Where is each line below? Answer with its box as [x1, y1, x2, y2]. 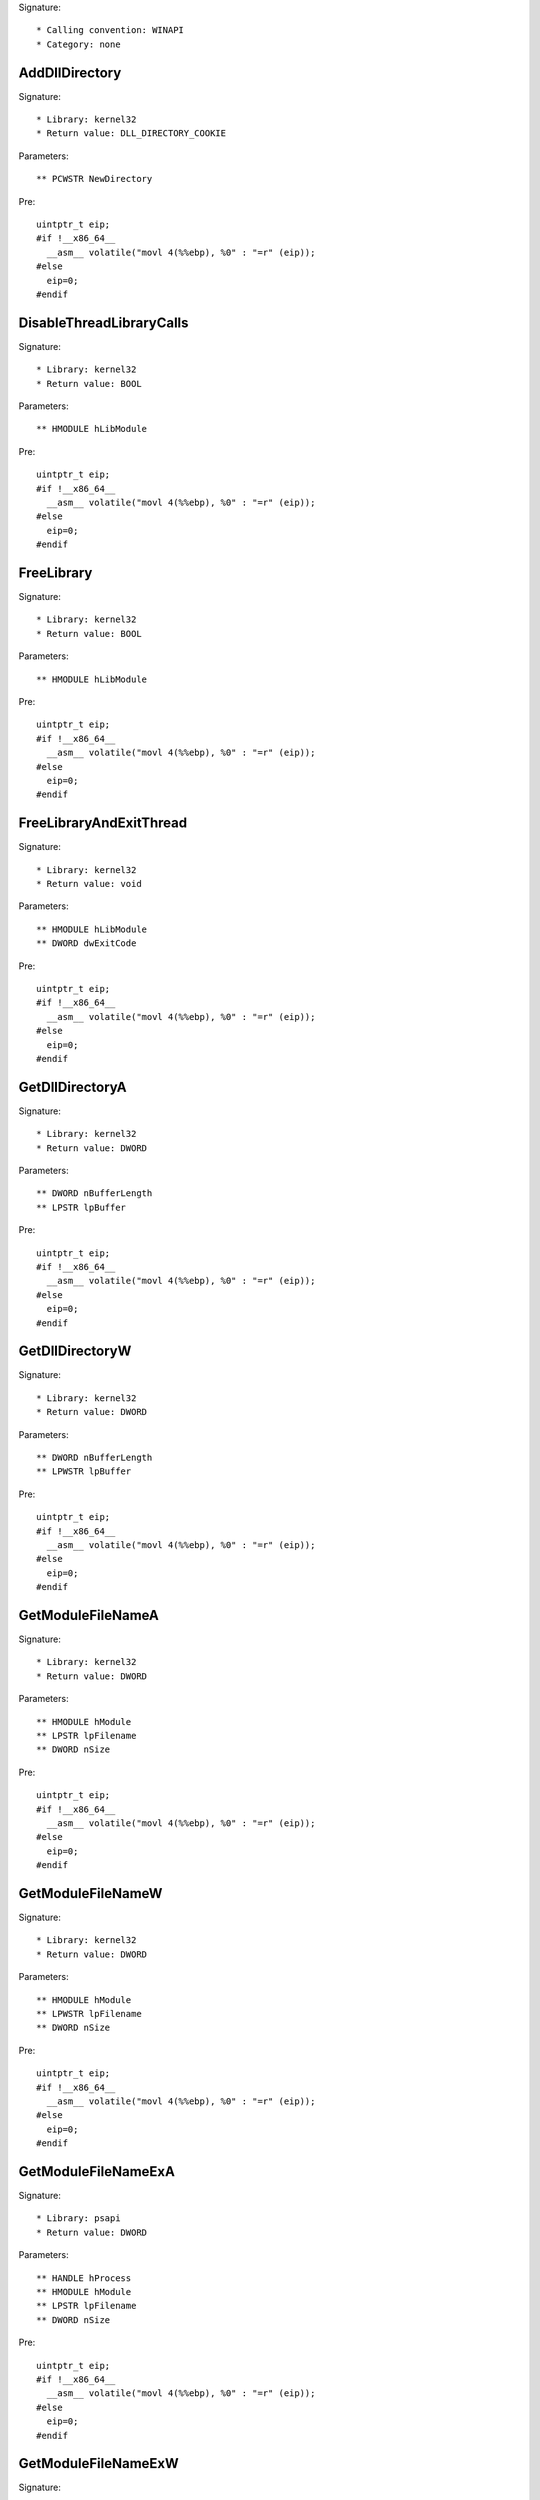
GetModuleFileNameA [18, 1606, 160, 1624]
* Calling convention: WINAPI [36, 25, 185, 36]
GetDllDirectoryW [18, 1343, 132, 1360]
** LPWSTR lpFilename [36, 2008, 142, 2020]
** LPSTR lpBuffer [36, 1201, 127, 1213]
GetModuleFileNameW [18, 1885, 163, 1902]
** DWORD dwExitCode [36, 938, 137, 949]
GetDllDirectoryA [18, 1078, 127, 1095]
